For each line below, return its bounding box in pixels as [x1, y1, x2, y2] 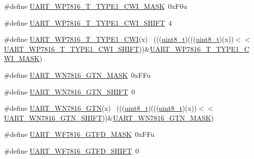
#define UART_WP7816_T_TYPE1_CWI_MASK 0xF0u [4, 1, 187, 11]
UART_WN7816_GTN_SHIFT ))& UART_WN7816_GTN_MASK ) [4, 112, 214, 123]
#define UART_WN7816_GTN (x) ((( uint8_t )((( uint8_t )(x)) [4, 103, 197, 113]
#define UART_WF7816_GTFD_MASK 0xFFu [4, 129, 155, 139]
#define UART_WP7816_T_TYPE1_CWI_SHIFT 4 [4, 17, 172, 28]
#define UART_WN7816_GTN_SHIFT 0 [4, 86, 135, 96]
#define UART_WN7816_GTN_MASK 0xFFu [4, 69, 151, 80]
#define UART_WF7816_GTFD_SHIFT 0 [4, 145, 139, 156]
